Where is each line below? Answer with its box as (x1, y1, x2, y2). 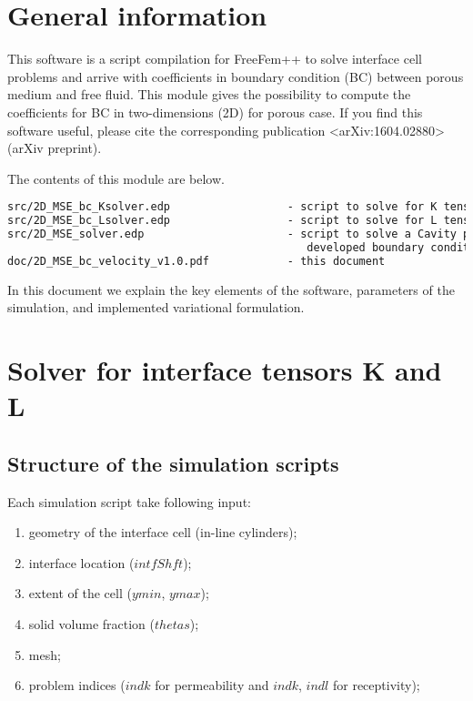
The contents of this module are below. (7, 168, 225, 188)
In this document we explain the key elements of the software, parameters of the (7, 279, 455, 299)
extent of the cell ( (28, 584, 132, 603)
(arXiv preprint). (7, 138, 102, 157)
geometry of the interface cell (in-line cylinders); (28, 523, 297, 542)
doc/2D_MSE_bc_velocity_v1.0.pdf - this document (7, 254, 386, 268)
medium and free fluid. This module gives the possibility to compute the (7, 85, 411, 104)
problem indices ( (28, 676, 126, 695)
